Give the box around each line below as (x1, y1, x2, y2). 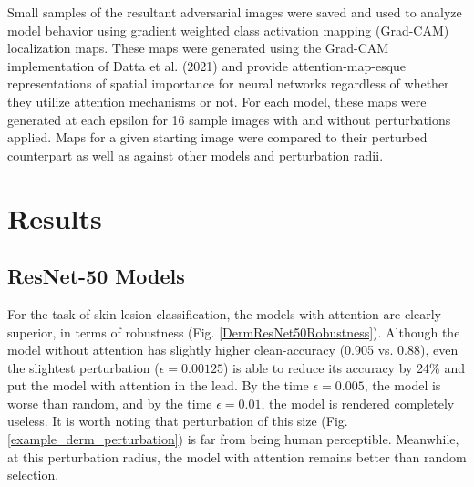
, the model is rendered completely (261, 393, 455, 412)
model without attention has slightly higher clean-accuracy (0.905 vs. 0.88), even (7, 340, 459, 359)
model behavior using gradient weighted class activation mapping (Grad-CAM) (7, 20, 449, 39)
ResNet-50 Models (7, 262, 185, 290)
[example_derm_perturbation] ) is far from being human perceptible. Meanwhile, (7, 430, 459, 449)
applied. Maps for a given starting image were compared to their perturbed (7, 128, 428, 147)
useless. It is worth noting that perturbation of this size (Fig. (7, 411, 348, 430)
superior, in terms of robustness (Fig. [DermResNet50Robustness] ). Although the (7, 322, 460, 341)
